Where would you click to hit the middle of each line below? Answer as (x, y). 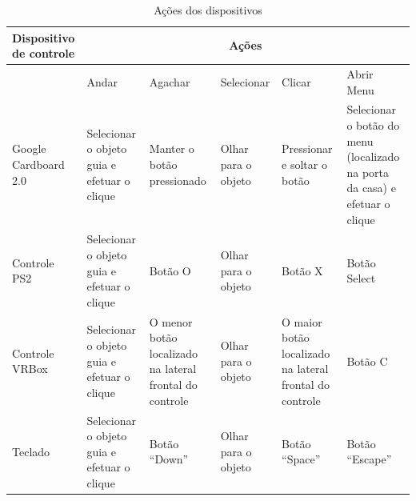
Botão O (170, 270)
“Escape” (369, 459)
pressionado (178, 180)
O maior (302, 321)
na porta (368, 172)
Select (361, 278)
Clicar (296, 81)
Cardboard (38, 164)
